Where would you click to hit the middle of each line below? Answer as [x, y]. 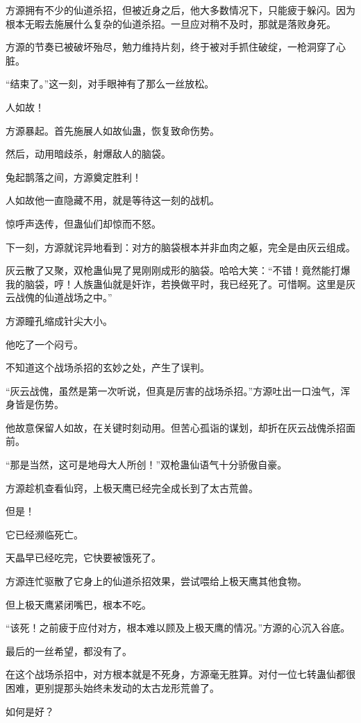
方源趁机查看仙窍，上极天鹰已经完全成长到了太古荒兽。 [132, 487]
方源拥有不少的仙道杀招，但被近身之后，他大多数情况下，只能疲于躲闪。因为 [180, 10]
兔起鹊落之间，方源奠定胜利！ [74, 177]
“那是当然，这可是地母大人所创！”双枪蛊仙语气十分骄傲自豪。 [146, 465]
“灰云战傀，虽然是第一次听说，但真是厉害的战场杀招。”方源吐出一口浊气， [173, 390]
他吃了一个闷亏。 [44, 344]
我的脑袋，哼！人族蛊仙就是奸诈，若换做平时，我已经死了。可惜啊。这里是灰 [180, 283]
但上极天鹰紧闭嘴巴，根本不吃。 [78, 604]
